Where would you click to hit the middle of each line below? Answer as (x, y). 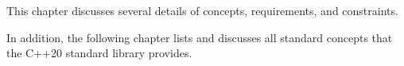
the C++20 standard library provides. (99, 53)
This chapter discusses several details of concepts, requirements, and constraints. (202, 10)
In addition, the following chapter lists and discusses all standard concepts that (200, 37)
